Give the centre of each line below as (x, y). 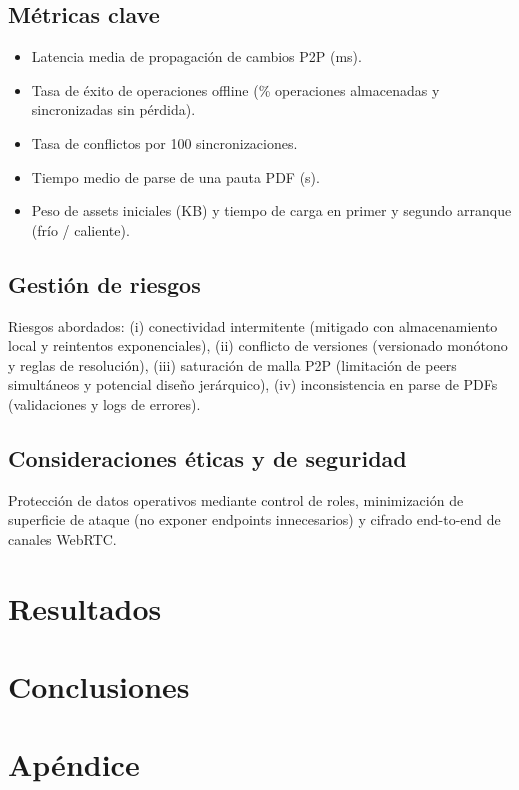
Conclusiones (99, 686)
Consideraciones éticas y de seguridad (207, 457)
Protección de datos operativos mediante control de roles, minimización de (236, 499)
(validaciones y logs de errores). (104, 403)
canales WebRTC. (62, 538)
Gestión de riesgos (104, 283)
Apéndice (74, 764)
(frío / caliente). (80, 229)
